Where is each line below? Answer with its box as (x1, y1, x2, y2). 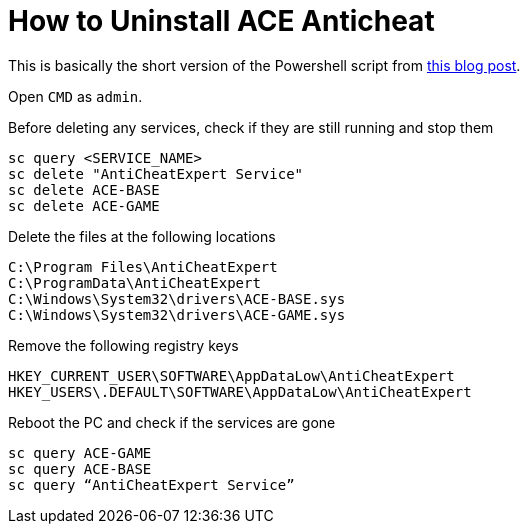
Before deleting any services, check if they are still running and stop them (8, 118, 494, 136)
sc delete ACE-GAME (8, 197, 160, 214)
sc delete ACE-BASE (8, 181, 160, 198)
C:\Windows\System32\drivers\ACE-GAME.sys (8, 306, 346, 323)
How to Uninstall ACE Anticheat (8, 4, 435, 38)
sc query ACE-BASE (8, 460, 152, 477)
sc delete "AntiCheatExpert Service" (8, 165, 304, 182)
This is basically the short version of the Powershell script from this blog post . (8, 56, 521, 74)
